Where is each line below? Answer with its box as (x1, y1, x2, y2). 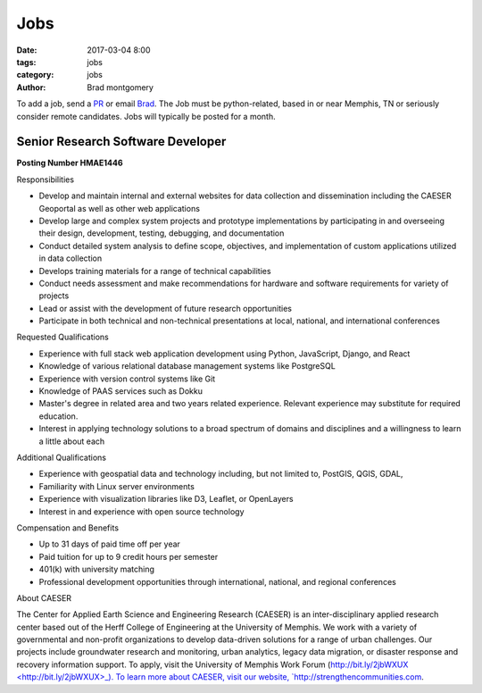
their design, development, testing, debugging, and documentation (38, 228, 285, 238)
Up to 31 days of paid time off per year (38, 539, 180, 549)
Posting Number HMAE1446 (16, 157, 124, 169)
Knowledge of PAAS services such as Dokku (38, 386, 203, 397)
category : (16, 70, 54, 80)
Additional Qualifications (16, 452, 107, 463)
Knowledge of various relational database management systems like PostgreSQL (38, 361, 337, 372)
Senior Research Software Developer (16, 134, 227, 149)
